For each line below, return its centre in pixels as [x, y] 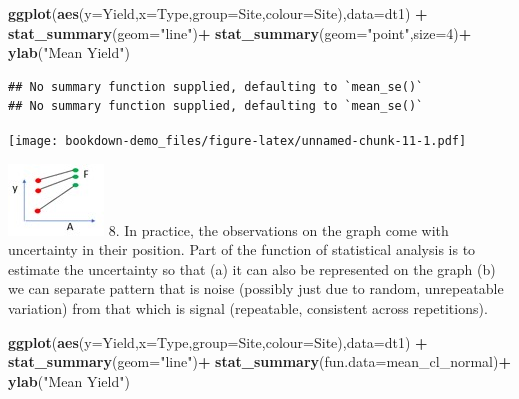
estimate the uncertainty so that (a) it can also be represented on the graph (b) [252, 268]
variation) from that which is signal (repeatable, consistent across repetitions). [248, 308]
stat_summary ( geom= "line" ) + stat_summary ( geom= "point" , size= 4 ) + [240, 32]
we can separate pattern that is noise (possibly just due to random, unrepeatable [256, 288]
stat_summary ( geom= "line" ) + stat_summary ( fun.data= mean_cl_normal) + [259, 361]
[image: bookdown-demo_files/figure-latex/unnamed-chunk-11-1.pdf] [237, 140]
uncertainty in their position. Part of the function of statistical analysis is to [242, 249]
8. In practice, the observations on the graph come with [278, 229]
